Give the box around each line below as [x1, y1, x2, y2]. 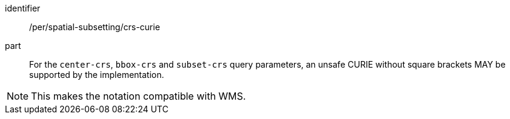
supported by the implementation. [29, 69, 164, 80]
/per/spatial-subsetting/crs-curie [29, 22, 160, 32]
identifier [5, 3, 41, 13]
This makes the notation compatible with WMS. [31, 90, 246, 102]
